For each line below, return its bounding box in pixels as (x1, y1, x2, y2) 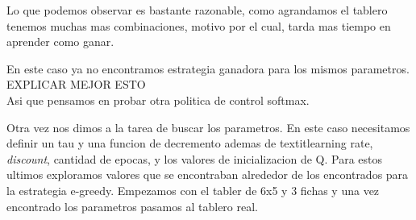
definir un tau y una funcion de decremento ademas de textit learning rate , (6, 135, 373, 152)
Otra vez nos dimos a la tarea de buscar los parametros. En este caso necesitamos (6, 118, 410, 135)
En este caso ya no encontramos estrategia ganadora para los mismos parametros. (6, 60, 410, 77)
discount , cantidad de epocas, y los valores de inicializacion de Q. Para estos (6, 150, 383, 167)
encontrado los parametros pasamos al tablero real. (6, 197, 258, 214)
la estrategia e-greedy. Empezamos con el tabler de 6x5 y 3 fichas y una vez (6, 181, 380, 198)
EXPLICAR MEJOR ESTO (6, 76, 146, 93)
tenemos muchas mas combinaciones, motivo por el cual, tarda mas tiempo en (6, 17, 391, 34)
